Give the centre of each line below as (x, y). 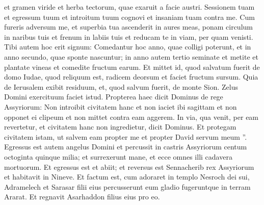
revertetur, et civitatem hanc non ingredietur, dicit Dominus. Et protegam (120, 127)
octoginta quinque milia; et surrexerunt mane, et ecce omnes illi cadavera (118, 156)
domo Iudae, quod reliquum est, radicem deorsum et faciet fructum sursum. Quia (131, 77)
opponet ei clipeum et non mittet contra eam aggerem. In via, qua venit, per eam (131, 117)
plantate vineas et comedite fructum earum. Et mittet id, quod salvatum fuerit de (132, 67)
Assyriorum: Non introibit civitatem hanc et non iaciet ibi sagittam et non (121, 106)
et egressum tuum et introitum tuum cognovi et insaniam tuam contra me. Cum (129, 17)
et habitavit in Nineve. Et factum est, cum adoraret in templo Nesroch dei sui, (127, 177)
